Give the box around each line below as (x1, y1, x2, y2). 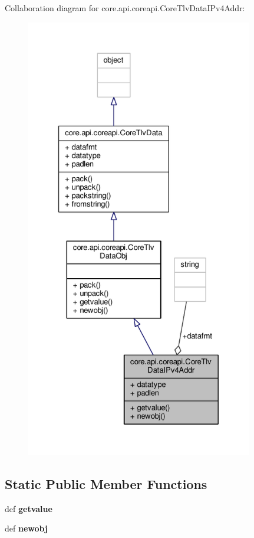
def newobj (5, 522, 48, 534)
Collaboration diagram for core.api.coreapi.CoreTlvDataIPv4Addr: (5, 2, 245, 14)
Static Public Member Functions (5, 474, 207, 493)
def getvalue (5, 502, 52, 514)
